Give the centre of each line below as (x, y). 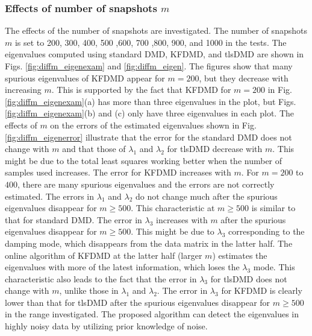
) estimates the (240, 255)
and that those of (94, 149)
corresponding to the (267, 231)
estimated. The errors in (50, 196)
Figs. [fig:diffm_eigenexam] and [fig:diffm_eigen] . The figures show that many (149, 66)
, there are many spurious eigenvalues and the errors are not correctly (146, 184)
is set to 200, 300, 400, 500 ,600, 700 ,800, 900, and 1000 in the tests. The (151, 42)
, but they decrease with (244, 78)
